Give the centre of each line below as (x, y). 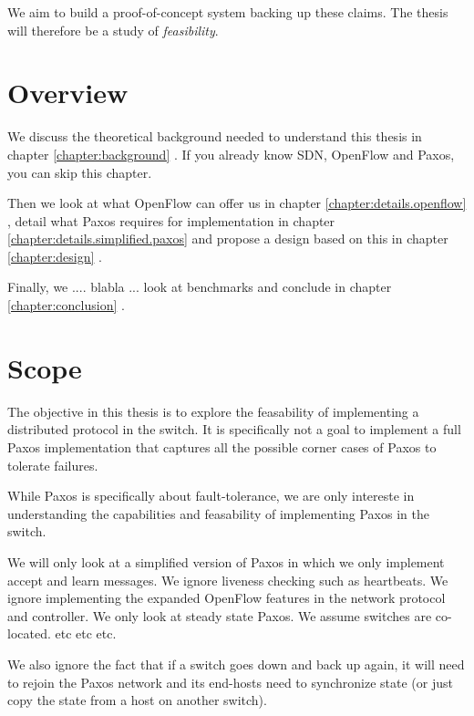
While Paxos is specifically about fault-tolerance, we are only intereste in (211, 496)
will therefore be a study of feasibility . (113, 30)
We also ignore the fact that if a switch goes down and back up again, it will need (236, 664)
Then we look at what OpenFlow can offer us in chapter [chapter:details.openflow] (237, 203)
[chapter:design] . (55, 256)
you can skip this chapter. (80, 172)
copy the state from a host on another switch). (137, 700)
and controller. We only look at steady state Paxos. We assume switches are (220, 615)
